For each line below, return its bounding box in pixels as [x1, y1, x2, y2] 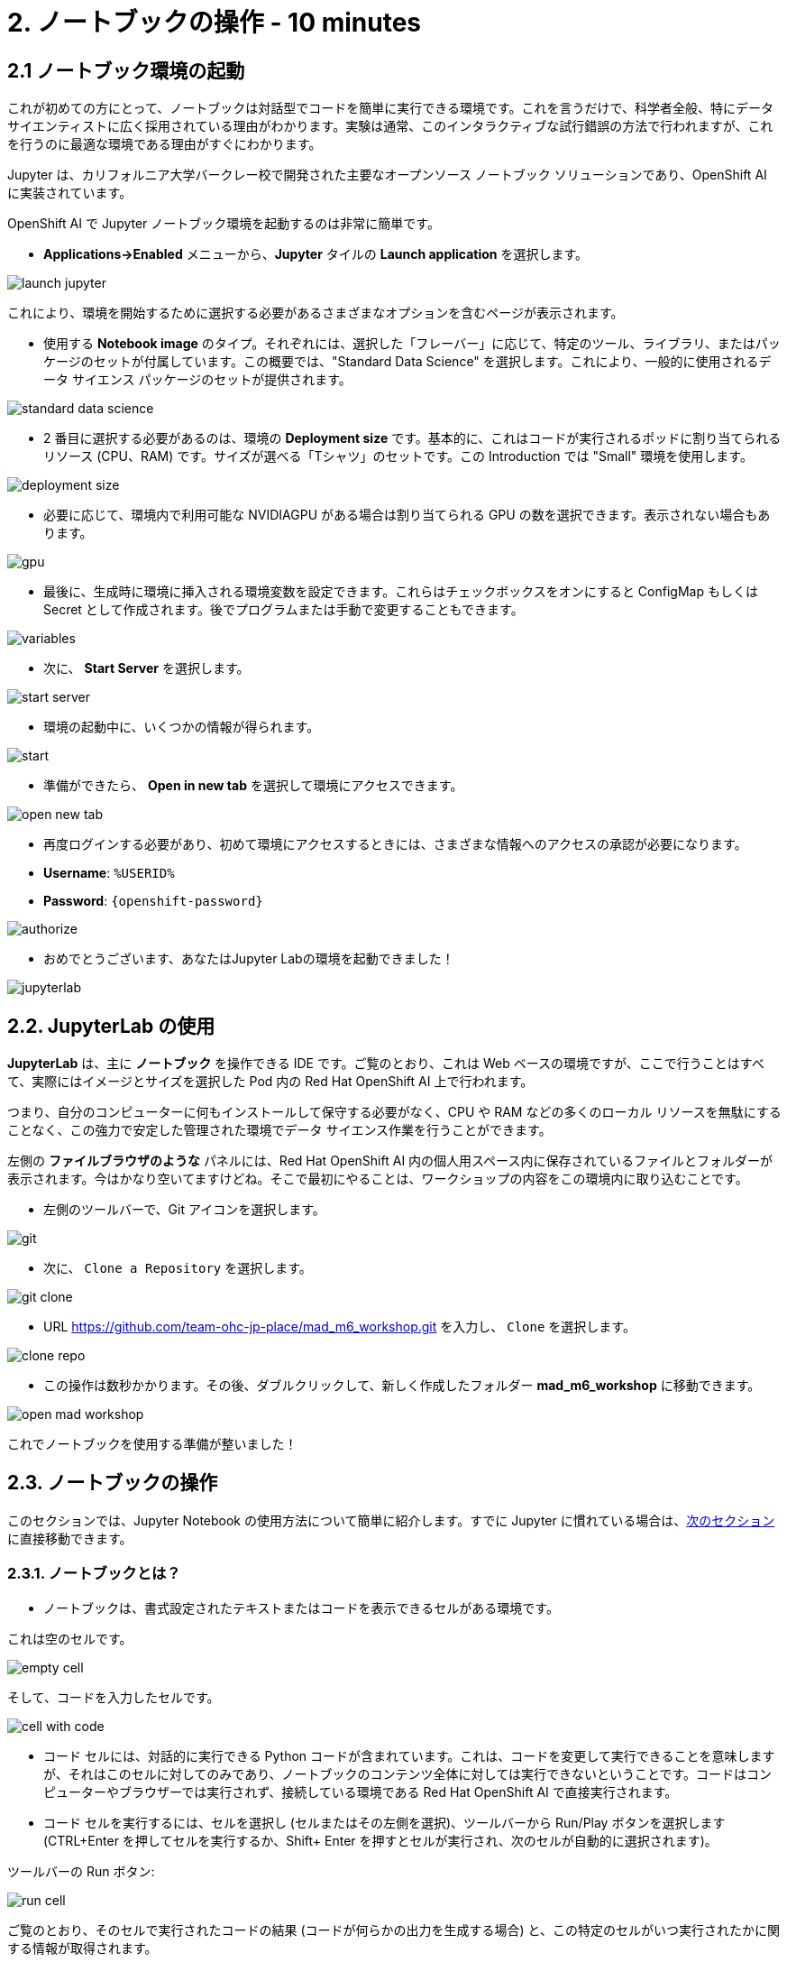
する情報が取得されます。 [7, 1939, 158, 1956]
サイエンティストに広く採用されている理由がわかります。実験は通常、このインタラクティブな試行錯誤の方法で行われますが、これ [7, 118, 773, 134]
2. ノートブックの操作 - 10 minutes [7, 7, 422, 38]
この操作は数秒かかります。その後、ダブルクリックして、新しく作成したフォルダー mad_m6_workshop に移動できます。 [43, 1377, 761, 1394]
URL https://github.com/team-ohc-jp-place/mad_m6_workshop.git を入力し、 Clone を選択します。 [43, 1319, 636, 1335]
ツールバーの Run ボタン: [7, 1863, 155, 1879]
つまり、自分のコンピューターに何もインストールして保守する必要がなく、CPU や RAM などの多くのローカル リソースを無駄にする [7, 1104, 782, 1120]
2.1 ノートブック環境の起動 [7, 59, 245, 82]
